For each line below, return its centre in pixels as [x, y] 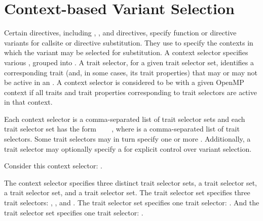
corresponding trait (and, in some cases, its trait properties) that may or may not [131, 72]
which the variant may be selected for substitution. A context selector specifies [126, 52]
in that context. [28, 102]
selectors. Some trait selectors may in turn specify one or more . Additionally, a [127, 139]
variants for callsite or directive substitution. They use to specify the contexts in [129, 42]
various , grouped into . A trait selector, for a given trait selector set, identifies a [129, 62]
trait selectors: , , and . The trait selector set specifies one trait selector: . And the [132, 203]
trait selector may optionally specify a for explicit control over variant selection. [128, 148]
